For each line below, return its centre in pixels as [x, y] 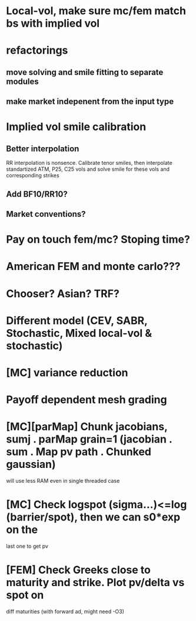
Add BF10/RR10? [37, 194]
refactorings [37, 51]
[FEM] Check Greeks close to [79, 570]
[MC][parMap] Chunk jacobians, [87, 427]
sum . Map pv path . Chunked [79, 452]
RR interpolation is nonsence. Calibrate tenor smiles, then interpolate [89, 163]
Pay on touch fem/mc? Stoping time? [98, 240]
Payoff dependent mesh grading [87, 400]
